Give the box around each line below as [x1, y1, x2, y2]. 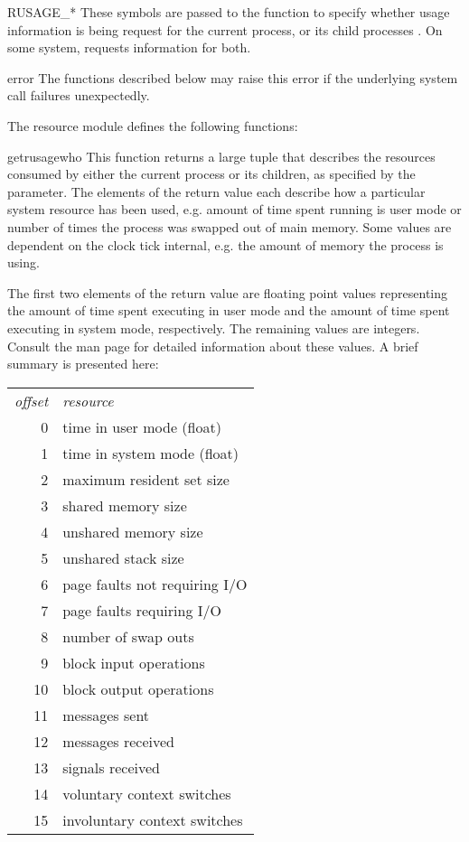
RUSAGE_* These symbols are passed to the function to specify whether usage [7, 3, 450, 21]
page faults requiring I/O [62, 599, 221, 621]
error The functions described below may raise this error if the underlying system [7, 68, 458, 87]
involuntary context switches [62, 809, 243, 830]
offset [14, 389, 49, 411]
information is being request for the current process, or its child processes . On [7, 20, 443, 39]
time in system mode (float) [62, 442, 239, 463]
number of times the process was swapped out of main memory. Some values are [7, 217, 452, 236]
